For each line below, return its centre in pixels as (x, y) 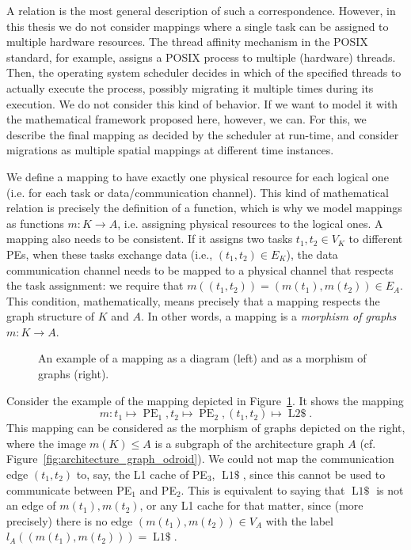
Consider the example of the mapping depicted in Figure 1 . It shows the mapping (205, 400)
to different (376, 239)
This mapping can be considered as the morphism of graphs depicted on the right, (206, 428)
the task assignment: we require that (95, 285)
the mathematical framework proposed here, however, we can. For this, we (186, 119)
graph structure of (51, 316)
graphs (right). (74, 374)
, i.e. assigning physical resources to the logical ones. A (250, 223)
